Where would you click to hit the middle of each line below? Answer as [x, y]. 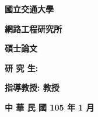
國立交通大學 [29, 9]
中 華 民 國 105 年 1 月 [50, 107]
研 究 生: [22, 68]
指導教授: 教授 [32, 87]
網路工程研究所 [33, 28]
